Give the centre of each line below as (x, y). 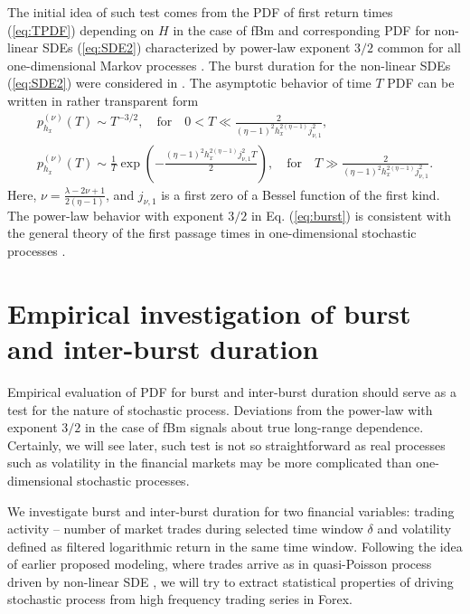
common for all (419, 47)
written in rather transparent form (103, 100)
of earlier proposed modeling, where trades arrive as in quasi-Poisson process (220, 564)
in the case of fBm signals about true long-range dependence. (254, 427)
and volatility (414, 529)
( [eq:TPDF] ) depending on (81, 29)
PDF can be (421, 83)
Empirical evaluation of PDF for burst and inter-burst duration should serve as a (232, 391)
